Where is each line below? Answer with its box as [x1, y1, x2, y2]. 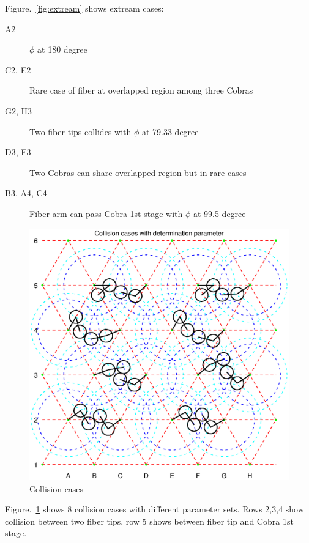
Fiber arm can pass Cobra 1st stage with [29, 207, 183, 220]
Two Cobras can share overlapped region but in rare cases [29, 166, 247, 179]
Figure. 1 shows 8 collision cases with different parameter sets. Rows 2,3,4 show [5, 503, 304, 515]
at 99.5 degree [193, 207, 246, 220]
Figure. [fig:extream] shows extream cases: [5, 2, 164, 14]
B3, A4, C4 [5, 187, 47, 199]
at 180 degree [37, 43, 87, 56]
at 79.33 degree [141, 125, 199, 138]
